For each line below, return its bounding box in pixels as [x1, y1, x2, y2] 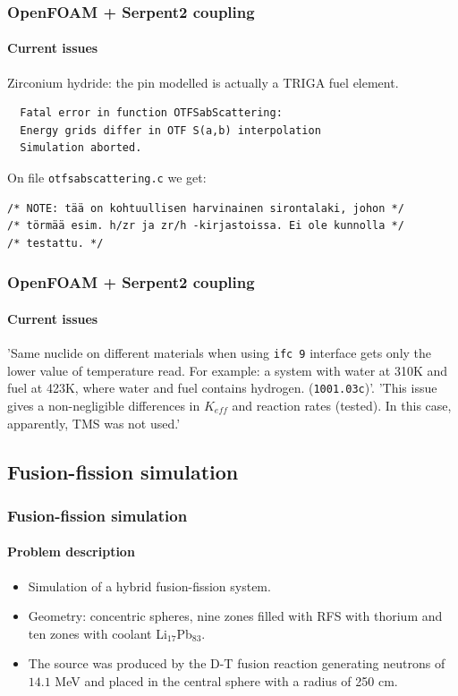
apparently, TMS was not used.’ [7, 413, 181, 432]
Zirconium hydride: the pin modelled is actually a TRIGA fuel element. [7, 72, 399, 91]
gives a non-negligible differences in [7, 396, 200, 414]
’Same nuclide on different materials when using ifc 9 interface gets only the [7, 344, 432, 362]
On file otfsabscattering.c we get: [7, 168, 207, 187]
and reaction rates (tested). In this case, [232, 396, 452, 414]
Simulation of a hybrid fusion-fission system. [28, 576, 271, 595]
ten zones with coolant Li [28, 624, 167, 642]
